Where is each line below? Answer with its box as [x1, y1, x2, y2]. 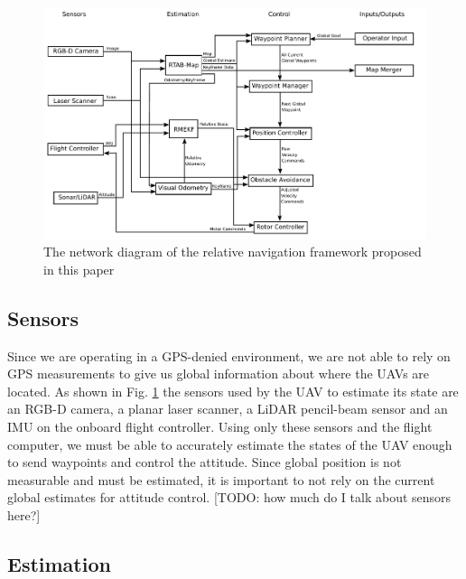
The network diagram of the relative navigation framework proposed [43, 242, 422, 261]
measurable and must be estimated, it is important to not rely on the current [7, 470, 435, 489]
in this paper [43, 259, 115, 278]
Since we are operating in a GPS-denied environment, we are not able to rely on [7, 346, 451, 365]
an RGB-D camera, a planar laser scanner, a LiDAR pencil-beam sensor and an [7, 399, 448, 418]
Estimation [7, 549, 111, 577]
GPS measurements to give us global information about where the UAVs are [7, 364, 430, 383]
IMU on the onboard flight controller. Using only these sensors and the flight [7, 416, 433, 435]
